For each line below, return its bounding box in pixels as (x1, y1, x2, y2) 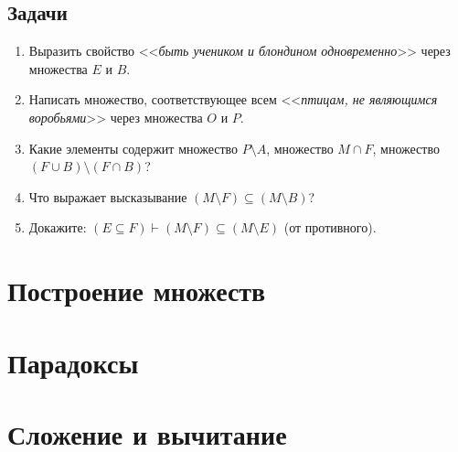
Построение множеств (7, 272, 266, 309)
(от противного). (283, 218, 377, 237)
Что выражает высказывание (28, 187, 187, 206)
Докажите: (28, 218, 87, 237)
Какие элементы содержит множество (28, 138, 239, 157)
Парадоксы (7, 343, 139, 381)
